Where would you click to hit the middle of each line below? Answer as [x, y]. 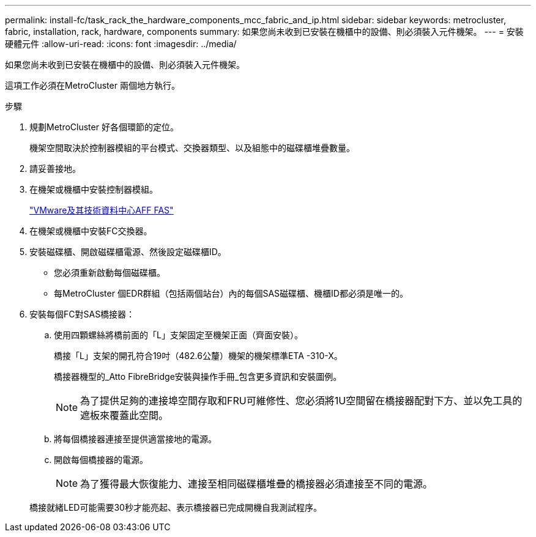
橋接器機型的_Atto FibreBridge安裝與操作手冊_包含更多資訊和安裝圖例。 [198, 376]
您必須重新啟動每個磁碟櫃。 [110, 272]
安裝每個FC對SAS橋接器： [82, 314]
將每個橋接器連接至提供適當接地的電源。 [135, 439]
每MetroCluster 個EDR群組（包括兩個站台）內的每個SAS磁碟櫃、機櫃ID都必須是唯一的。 [231, 293]
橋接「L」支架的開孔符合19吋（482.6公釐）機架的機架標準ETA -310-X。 [198, 356]
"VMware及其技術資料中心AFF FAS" [102, 210]
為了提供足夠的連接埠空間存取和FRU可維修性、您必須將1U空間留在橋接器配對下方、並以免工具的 [301, 401]
